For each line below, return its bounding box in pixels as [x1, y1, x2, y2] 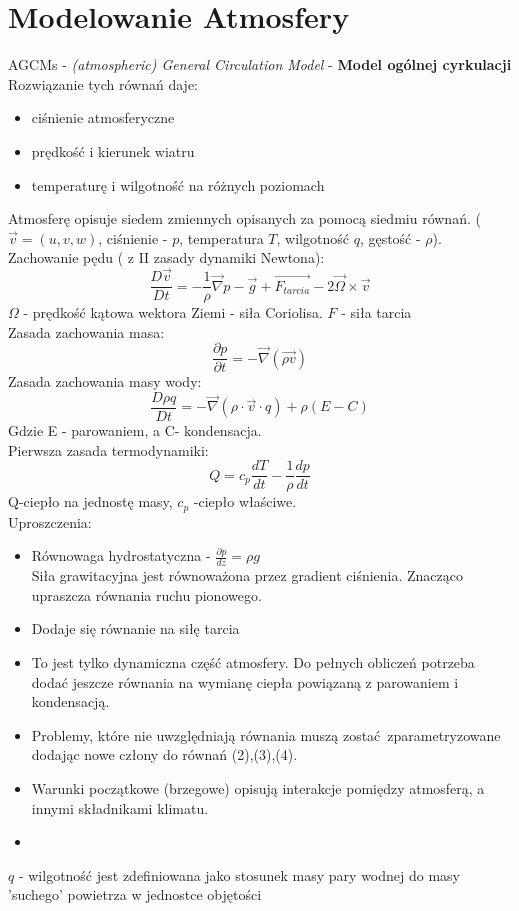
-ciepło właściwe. [193, 491, 297, 512]
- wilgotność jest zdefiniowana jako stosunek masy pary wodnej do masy [18, 864, 460, 885]
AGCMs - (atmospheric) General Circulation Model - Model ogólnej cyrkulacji [8, 54, 512, 75]
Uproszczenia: [8, 511, 92, 532]
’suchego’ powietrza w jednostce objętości [8, 884, 262, 905]
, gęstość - [359, 227, 421, 248]
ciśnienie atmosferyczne [31, 107, 175, 128]
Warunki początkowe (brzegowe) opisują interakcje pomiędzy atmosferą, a [31, 777, 485, 798]
